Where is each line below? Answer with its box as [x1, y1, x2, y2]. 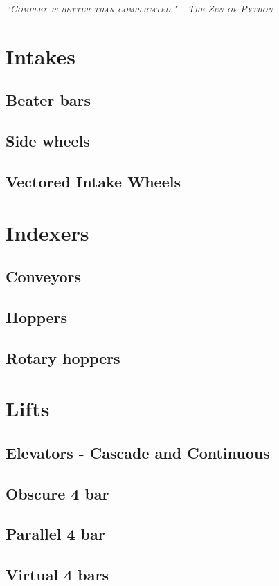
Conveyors [6, 266, 82, 287]
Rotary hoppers [6, 347, 120, 368]
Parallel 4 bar [6, 523, 105, 544]
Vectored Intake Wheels [6, 170, 181, 192]
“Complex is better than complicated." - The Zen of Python [6, 1, 273, 15]
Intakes [6, 42, 75, 70]
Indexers [6, 218, 89, 246]
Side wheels [6, 130, 90, 152]
